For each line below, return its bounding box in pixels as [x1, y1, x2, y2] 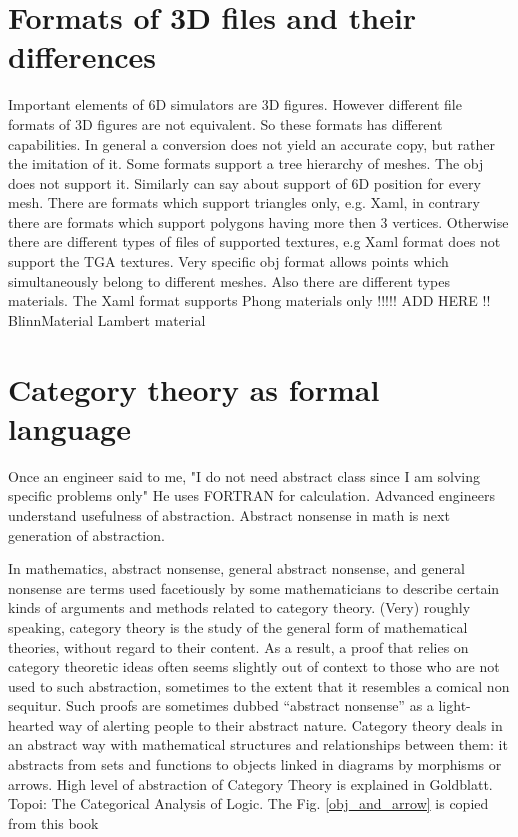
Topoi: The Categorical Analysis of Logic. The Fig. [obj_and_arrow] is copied [8, 793, 489, 814]
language [8, 407, 131, 448]
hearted [8, 714, 54, 735]
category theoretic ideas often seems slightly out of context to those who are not [8, 656, 500, 677]
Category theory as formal [8, 368, 380, 409]
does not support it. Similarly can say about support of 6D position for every [8, 172, 481, 193]
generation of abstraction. [8, 524, 165, 545]
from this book [8, 812, 99, 833]
